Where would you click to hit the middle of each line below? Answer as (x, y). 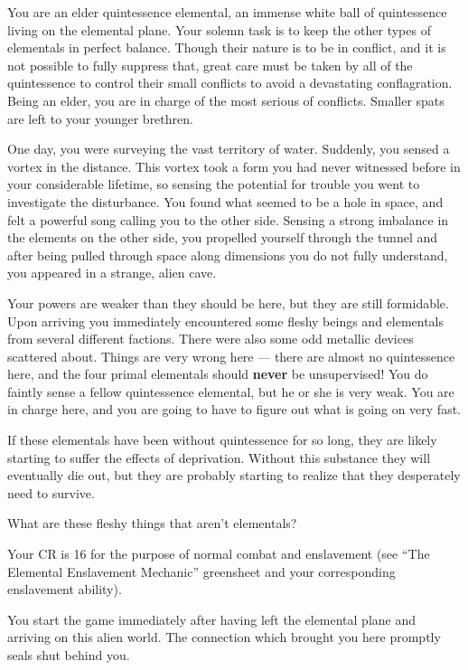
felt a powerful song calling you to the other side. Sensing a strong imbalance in (228, 219)
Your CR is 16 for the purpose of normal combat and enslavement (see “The (219, 554)
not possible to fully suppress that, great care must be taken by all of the (210, 65)
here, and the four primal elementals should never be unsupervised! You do (218, 374)
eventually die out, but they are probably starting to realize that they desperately (234, 475)
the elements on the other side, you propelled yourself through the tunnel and (223, 237)
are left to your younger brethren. (100, 118)
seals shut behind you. (69, 655)
